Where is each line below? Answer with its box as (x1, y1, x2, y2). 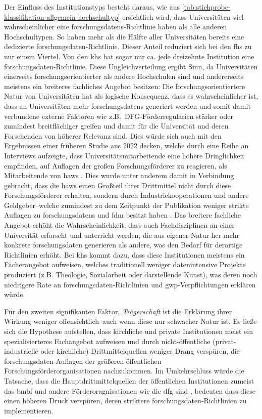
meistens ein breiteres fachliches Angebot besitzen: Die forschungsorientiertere (4, 80, 245, 91)
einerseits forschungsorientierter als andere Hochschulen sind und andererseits (4, 71, 244, 81)
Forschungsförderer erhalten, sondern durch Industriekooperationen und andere (4, 190, 249, 200)
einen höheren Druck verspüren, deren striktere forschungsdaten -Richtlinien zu (4, 395, 247, 406)
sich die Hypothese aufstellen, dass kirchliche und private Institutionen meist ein (4, 326, 253, 336)
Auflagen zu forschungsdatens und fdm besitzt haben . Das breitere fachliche (4, 209, 241, 220)
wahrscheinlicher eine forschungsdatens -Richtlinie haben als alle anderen (4, 21, 227, 32)
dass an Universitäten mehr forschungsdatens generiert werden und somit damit (4, 100, 251, 111)
